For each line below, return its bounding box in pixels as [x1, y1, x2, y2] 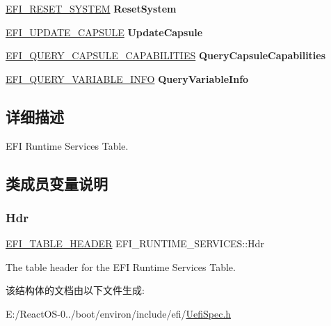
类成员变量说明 [6, 172, 108, 194]
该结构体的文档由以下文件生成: [6, 283, 145, 297]
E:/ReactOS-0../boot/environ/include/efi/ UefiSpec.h [6, 306, 232, 320]
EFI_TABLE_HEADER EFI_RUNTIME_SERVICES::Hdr [6, 236, 264, 251]
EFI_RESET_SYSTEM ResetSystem [6, 1, 177, 15]
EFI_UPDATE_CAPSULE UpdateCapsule [6, 24, 203, 39]
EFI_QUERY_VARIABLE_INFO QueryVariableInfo [6, 71, 249, 86]
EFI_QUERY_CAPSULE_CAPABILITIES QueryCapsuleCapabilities [6, 48, 326, 63]
